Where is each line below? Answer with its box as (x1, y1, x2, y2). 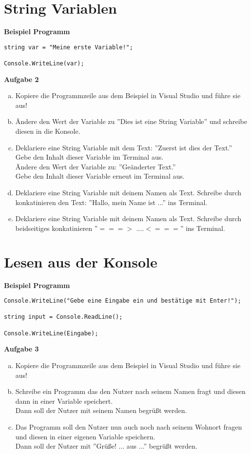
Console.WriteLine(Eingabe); (4, 330, 98, 337)
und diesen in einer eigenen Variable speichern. (15, 431, 155, 441)
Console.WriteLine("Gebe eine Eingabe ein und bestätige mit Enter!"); (4, 297, 241, 305)
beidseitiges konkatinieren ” (15, 223, 98, 233)
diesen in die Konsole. (15, 126, 80, 136)
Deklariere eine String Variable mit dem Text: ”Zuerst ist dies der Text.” (15, 142, 232, 152)
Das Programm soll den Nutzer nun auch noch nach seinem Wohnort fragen (15, 421, 242, 432)
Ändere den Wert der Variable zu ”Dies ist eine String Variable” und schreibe (15, 116, 247, 126)
